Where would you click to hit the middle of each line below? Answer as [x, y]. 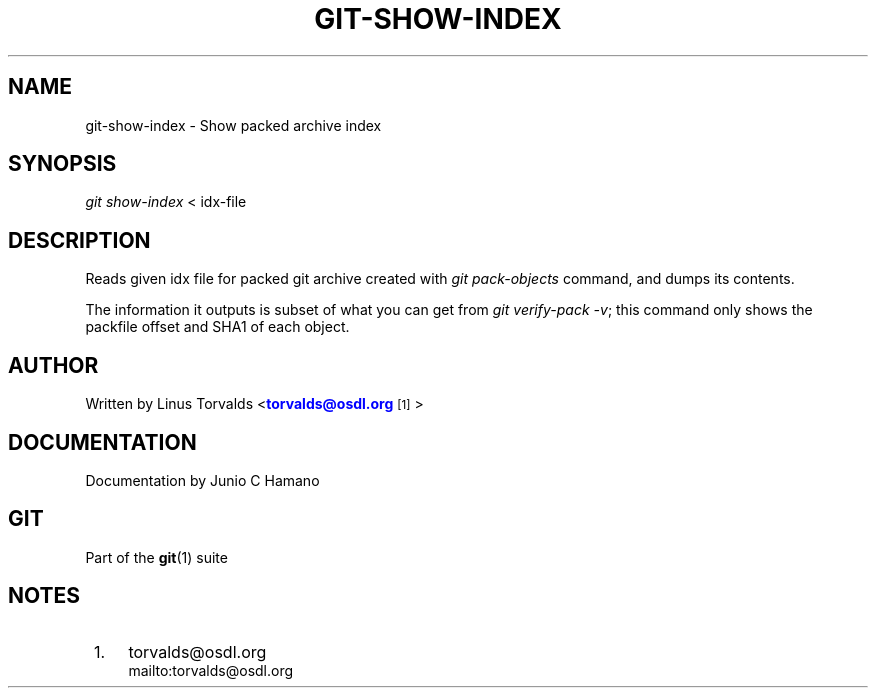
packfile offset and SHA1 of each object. [217, 327]
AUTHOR [53, 365]
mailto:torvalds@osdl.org [211, 670]
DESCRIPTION [79, 240]
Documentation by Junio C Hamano [202, 480]
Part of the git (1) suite [156, 557]
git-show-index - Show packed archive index [233, 125]
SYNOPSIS [62, 164]
